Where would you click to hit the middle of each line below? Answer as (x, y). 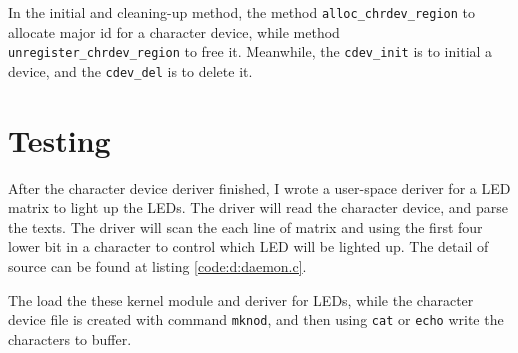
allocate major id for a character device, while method (174, 31)
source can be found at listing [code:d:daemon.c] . (157, 266)
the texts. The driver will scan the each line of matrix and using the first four (245, 226)
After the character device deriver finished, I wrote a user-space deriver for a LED (259, 187)
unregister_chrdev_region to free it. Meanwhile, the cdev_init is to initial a (250, 51)
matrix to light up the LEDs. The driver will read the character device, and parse (258, 207)
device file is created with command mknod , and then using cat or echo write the (256, 319)
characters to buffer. (70, 338)
